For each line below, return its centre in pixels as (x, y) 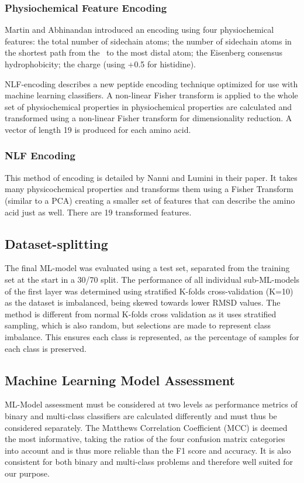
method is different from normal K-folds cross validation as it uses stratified (141, 314)
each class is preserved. (46, 348)
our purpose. (27, 473)
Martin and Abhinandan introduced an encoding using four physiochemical (139, 30)
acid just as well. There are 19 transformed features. (98, 212)
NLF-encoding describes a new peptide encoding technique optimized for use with (151, 83)
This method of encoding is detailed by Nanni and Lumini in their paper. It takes (151, 177)
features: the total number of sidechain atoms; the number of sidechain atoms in (148, 41)
